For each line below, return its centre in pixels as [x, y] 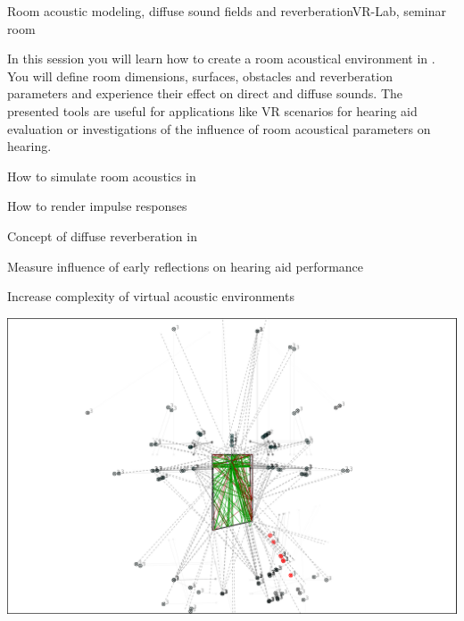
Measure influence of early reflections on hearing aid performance [186, 266]
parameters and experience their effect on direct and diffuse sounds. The [205, 93]
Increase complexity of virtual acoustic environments [151, 296]
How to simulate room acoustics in [102, 176]
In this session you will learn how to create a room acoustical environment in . [221, 59]
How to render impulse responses [97, 206]
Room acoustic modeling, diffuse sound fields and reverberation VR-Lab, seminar [227, 11]
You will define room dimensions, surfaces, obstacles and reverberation [200, 76]
